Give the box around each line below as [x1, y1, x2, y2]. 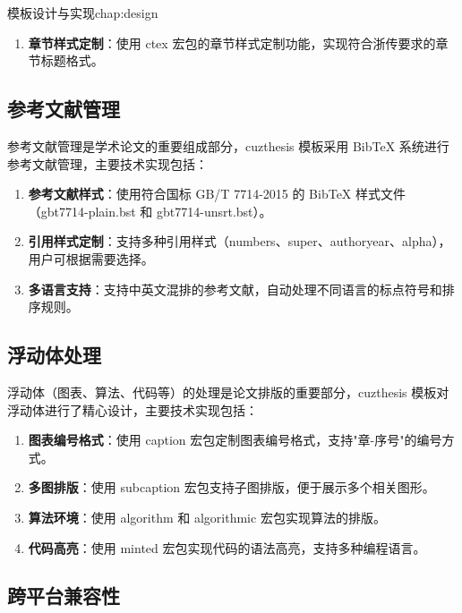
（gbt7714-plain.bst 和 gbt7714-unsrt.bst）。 [28, 201, 272, 220]
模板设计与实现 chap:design [7, 4, 158, 21]
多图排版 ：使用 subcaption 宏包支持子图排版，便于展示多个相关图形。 [28, 478, 435, 497]
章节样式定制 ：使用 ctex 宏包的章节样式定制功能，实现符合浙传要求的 [28, 33, 436, 52]
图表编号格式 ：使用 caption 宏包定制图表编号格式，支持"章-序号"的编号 [28, 430, 442, 449]
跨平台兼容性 [7, 582, 120, 609]
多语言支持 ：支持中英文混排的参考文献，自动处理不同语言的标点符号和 [28, 279, 442, 298]
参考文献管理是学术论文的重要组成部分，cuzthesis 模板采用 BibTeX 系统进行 [7, 136, 449, 155]
